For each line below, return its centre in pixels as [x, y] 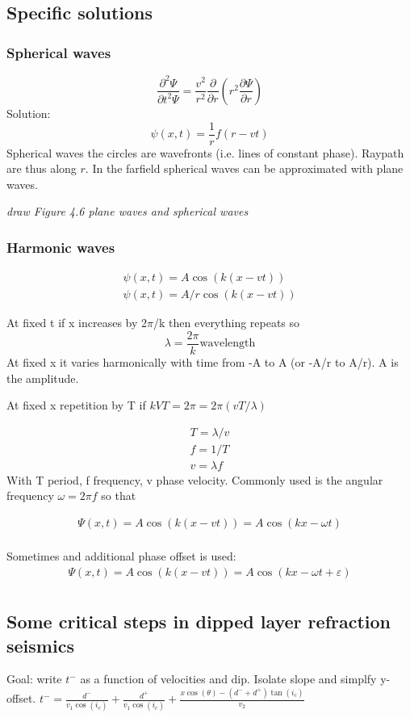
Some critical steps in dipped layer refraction [199, 621]
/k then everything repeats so [227, 323]
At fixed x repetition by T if [76, 405]
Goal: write [34, 679]
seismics [40, 645]
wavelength [228, 344]
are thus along [42, 168]
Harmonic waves [61, 247]
